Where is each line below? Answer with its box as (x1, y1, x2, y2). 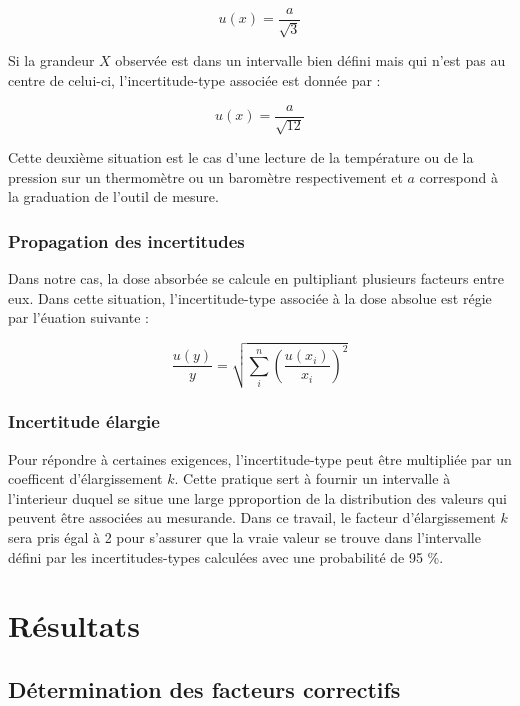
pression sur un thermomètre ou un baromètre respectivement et (8, 166, 403, 187)
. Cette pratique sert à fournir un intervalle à (174, 468, 451, 489)
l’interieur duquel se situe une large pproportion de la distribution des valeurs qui (8, 487, 507, 508)
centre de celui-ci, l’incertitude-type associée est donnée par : (8, 70, 381, 91)
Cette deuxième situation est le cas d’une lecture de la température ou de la (8, 147, 474, 168)
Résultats (8, 605, 140, 646)
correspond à (419, 166, 498, 187)
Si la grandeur (8, 50, 95, 71)
